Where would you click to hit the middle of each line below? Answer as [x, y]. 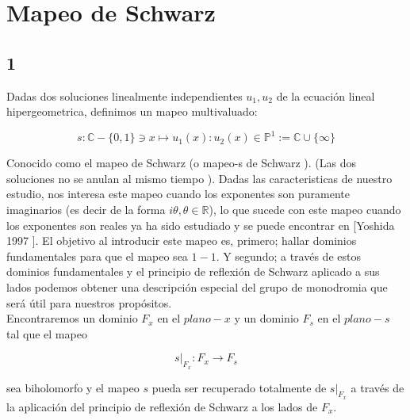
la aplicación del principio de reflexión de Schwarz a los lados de [162, 406]
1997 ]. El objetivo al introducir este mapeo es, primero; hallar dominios [182, 241]
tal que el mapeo [47, 333]
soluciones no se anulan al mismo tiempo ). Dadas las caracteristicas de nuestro [199, 178]
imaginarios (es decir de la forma [86, 210]
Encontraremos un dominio [72, 318]
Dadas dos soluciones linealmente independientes [125, 95]
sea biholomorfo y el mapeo [73, 387]
